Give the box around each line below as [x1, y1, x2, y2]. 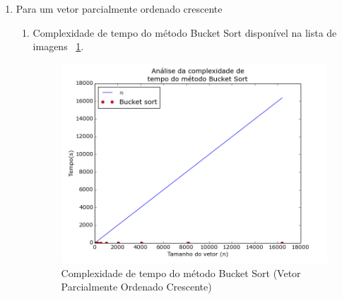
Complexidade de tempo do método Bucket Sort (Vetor [61, 265, 301, 280]
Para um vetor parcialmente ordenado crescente [16, 1, 223, 16]
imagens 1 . [33, 39, 84, 54]
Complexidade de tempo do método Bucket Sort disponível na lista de [33, 25, 337, 40]
